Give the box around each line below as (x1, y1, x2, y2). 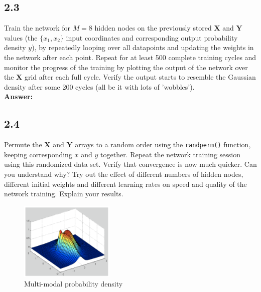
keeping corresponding (4, 149, 72, 159)
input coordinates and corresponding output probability (66, 32, 238, 43)
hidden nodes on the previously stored (94, 23, 212, 33)
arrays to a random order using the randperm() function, (75, 139, 251, 150)
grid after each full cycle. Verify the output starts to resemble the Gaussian (24, 72, 256, 82)
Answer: (4, 91, 33, 102)
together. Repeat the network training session (100, 149, 240, 159)
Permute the (4, 139, 42, 150)
